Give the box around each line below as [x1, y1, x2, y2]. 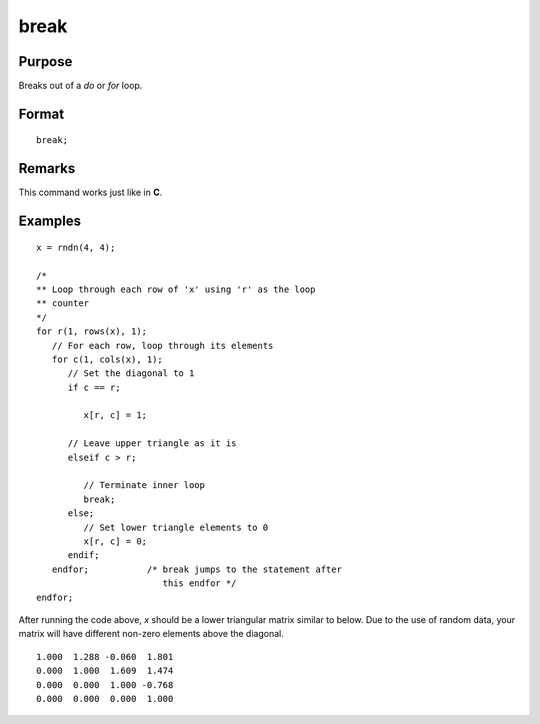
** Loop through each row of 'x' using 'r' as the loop [36, 283, 316, 295]
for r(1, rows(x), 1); [36, 326, 148, 337]
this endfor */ [162, 578, 237, 589]
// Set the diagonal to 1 [67, 368, 195, 379]
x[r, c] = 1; [83, 410, 148, 421]
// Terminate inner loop [83, 480, 205, 491]
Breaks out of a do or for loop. [18, 80, 143, 92]
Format [18, 105, 65, 122]
